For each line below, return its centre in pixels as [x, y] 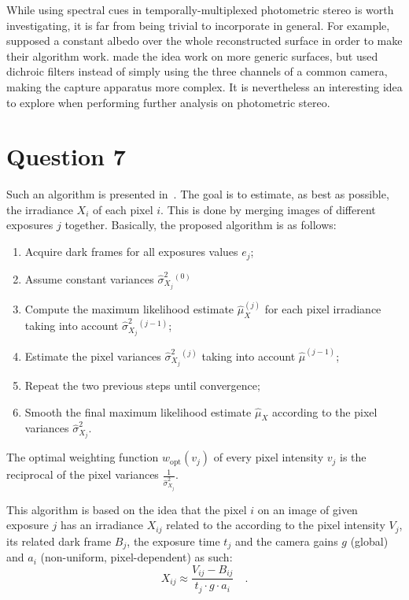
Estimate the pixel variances [93, 356]
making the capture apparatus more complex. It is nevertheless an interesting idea [204, 86]
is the [353, 457]
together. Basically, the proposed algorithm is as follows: [201, 225]
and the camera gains [286, 541]
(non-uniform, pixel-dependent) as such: [136, 557]
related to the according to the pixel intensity [276, 525]
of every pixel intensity [269, 457]
